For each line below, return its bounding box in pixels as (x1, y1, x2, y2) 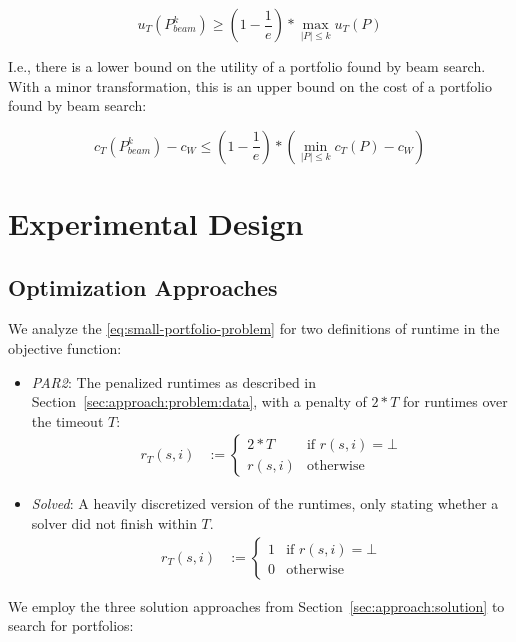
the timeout (31, 410, 104, 431)
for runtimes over (403, 391, 508, 412)
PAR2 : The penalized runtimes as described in (31, 371, 317, 392)
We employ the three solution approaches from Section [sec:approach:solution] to (8, 595, 505, 616)
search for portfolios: (8, 615, 134, 636)
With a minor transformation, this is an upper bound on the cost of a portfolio (8, 75, 492, 96)
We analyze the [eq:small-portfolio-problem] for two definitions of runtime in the (8, 318, 500, 339)
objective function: (8, 337, 122, 358)
